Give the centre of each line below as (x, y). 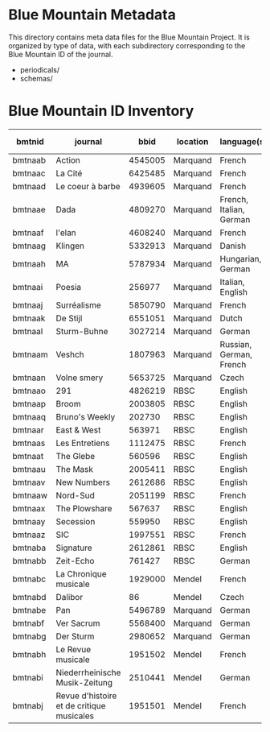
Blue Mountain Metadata (92, 15)
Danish (233, 246)
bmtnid (30, 141)
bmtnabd (29, 597)
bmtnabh (29, 654)
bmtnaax (29, 508)
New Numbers (83, 482)
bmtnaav (29, 482)
